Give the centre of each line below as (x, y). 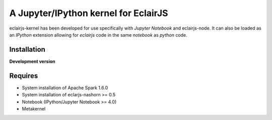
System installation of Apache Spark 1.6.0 (65, 87)
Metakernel (34, 108)
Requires (24, 76)
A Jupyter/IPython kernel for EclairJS (89, 13)
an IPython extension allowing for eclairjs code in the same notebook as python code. (98, 35)
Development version (32, 61)
